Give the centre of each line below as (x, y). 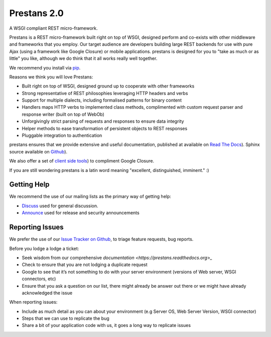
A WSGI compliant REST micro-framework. (53, 28)
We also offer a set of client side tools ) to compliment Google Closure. (82, 161)
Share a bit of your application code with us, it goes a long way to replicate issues (106, 325)
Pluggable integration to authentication (62, 135)
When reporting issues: (33, 302)
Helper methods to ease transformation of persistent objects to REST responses (105, 128)
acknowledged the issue (47, 293)
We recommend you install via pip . (45, 67)
